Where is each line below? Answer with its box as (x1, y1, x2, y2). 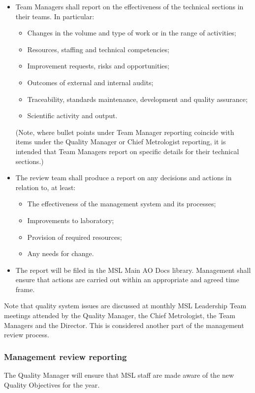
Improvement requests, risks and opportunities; (27, 61, 169, 71)
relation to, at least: (15, 182, 76, 192)
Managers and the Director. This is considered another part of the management (4, 320, 244, 330)
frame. (15, 284, 35, 294)
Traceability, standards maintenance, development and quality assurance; (27, 94, 248, 104)
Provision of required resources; (27, 231, 122, 242)
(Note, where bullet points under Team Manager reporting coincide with (15, 127, 234, 137)
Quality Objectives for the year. (4, 379, 100, 390)
